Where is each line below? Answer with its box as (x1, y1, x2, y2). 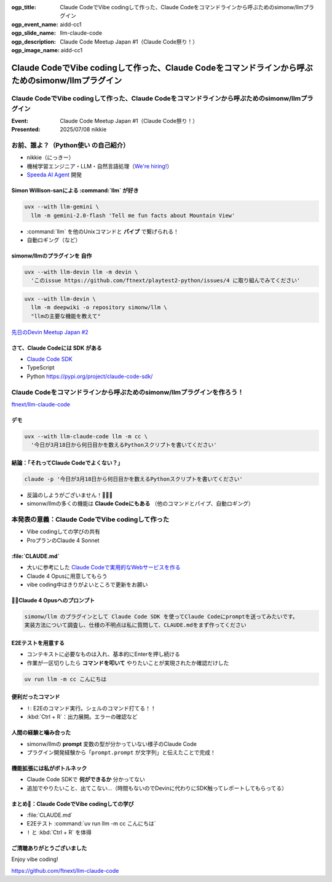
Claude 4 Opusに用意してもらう (26, 572, 108, 580)
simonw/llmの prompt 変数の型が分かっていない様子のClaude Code (26, 740, 197, 747)
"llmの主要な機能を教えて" (31, 312, 101, 320)
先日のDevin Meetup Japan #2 (11, 328, 89, 336)
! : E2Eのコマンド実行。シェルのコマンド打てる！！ (26, 704, 156, 712)
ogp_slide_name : (11, 30, 57, 37)
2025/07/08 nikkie (60, 126, 107, 133)
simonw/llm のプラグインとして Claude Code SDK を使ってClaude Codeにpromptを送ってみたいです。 (24, 613, 298, 620)
